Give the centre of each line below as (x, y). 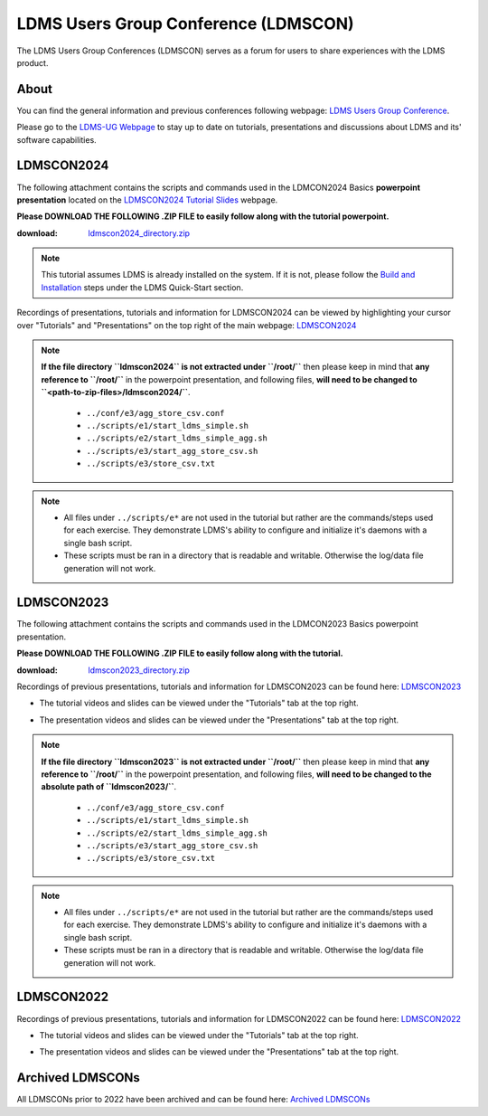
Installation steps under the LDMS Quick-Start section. (142, 287)
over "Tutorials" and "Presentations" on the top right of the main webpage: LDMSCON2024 (187, 325)
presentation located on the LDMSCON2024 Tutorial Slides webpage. (147, 200)
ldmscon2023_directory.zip (139, 670)
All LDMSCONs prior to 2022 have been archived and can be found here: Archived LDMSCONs (193, 1100)
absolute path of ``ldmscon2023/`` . (109, 787)
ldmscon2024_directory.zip (139, 233)
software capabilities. (56, 139)
